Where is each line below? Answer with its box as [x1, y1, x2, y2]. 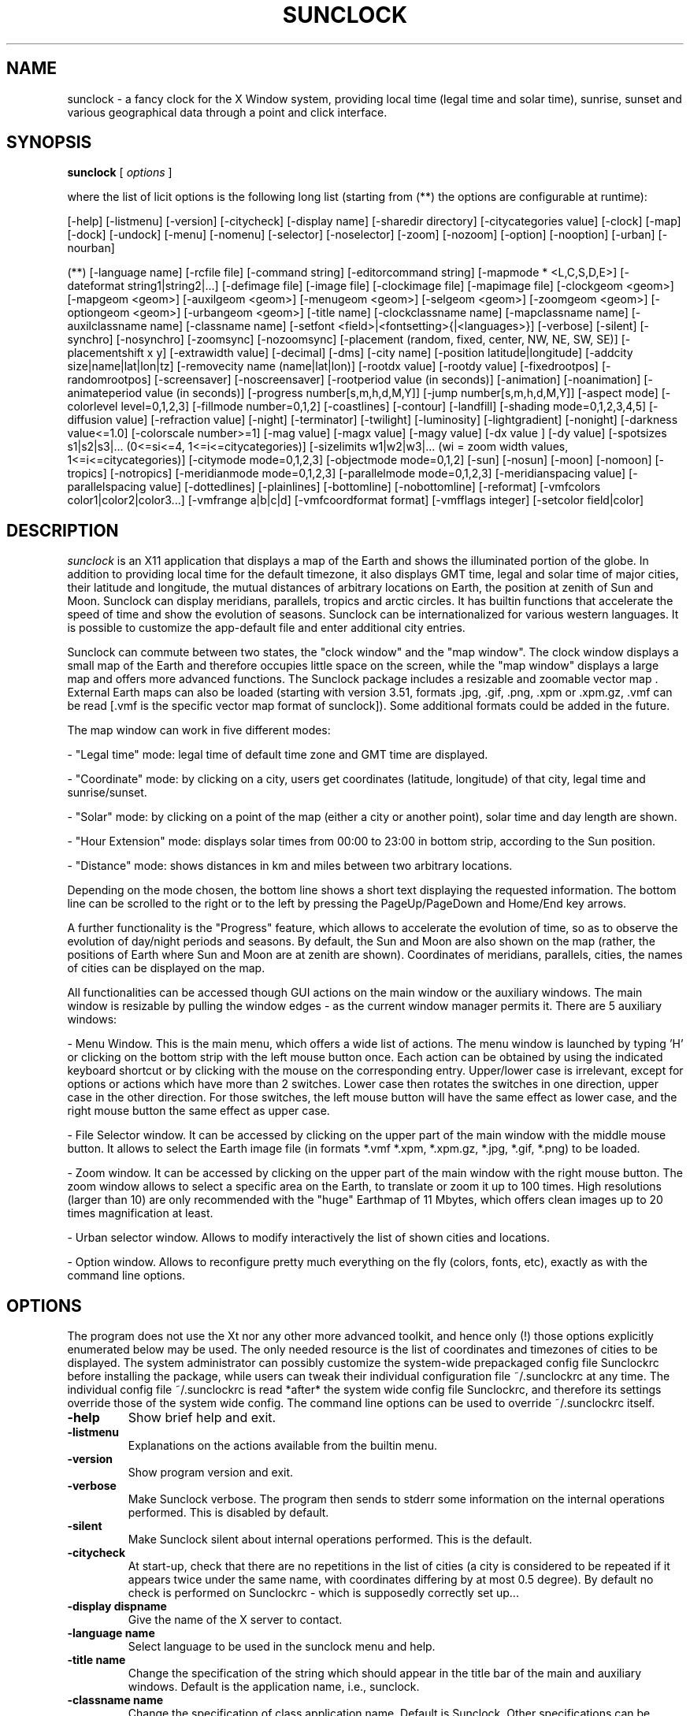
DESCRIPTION [6, 520, 119, 540]
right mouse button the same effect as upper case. [67, 1104, 330, 1118]
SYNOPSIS [6, 132, 92, 153]
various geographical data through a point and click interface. [67, 105, 388, 119]
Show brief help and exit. [128, 1410, 276, 1426]
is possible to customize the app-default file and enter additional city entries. [67, 621, 466, 635]
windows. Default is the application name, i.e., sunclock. [128, 1680, 420, 1694]
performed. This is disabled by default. [128, 1506, 329, 1520]
